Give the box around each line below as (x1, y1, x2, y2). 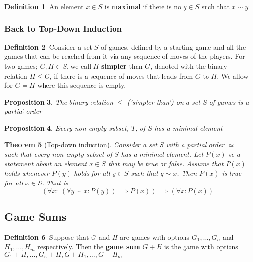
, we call (66, 61, 92, 71)
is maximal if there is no (104, 1, 181, 11)
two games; (4, 61, 38, 71)
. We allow (217, 70, 249, 80)
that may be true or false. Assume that (108, 158, 224, 168)
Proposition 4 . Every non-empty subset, (4, 122, 129, 132)
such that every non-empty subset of (4, 149, 112, 159)
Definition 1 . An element (4, 1, 84, 11)
